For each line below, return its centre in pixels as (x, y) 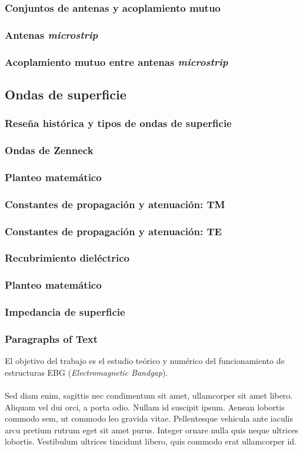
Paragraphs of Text (51, 338)
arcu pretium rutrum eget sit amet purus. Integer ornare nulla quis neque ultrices (151, 430)
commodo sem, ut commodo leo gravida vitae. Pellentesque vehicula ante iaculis (149, 418)
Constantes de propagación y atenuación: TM (115, 204)
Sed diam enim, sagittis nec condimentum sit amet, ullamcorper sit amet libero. (149, 395)
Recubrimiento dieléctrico (67, 258)
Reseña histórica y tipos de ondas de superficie (118, 123)
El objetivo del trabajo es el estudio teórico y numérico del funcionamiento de (145, 361)
